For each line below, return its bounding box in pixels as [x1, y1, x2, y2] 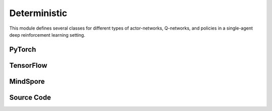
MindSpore [9, 77, 45, 85]
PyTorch [9, 45, 36, 54]
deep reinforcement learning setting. [9, 32, 86, 38]
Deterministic [9, 8, 67, 19]
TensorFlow [9, 61, 47, 70]
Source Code [9, 93, 51, 101]
